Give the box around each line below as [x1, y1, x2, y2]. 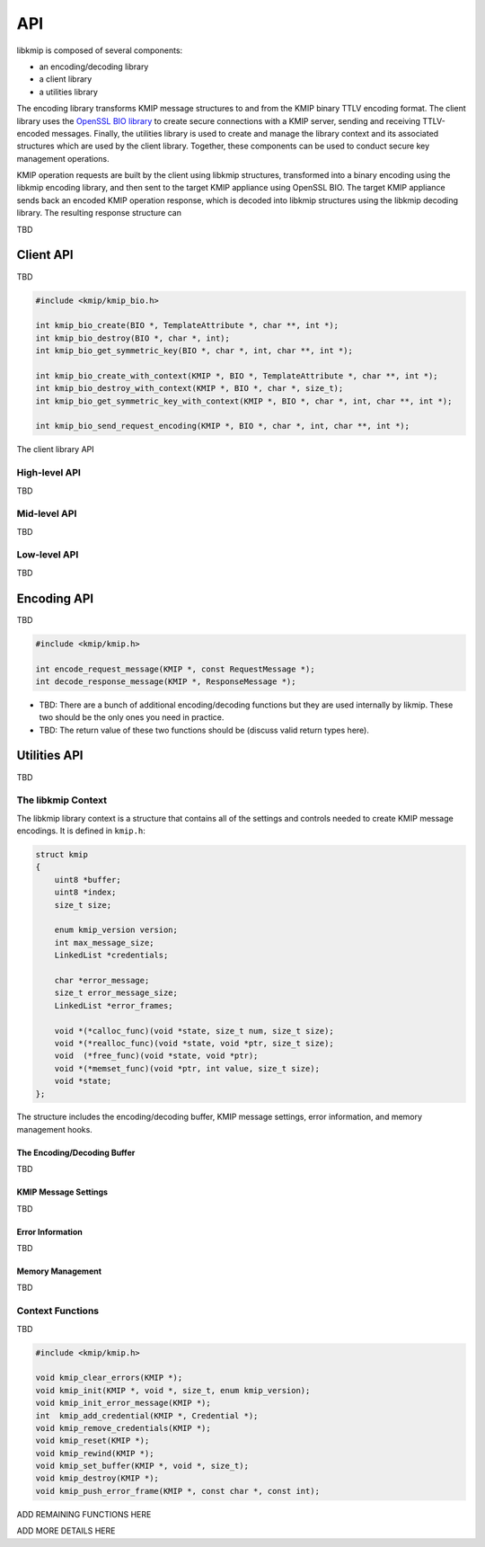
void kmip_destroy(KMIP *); [35, 1473, 159, 1483]
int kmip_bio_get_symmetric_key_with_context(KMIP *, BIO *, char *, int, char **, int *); [35, 396, 453, 406]
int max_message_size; [54, 938, 154, 947]
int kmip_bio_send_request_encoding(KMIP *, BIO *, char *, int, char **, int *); [35, 421, 410, 431]
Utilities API [16, 748, 84, 763]
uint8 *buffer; [54, 875, 121, 885]
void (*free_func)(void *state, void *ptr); [54, 1051, 259, 1061]
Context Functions [16, 1304, 100, 1317]
